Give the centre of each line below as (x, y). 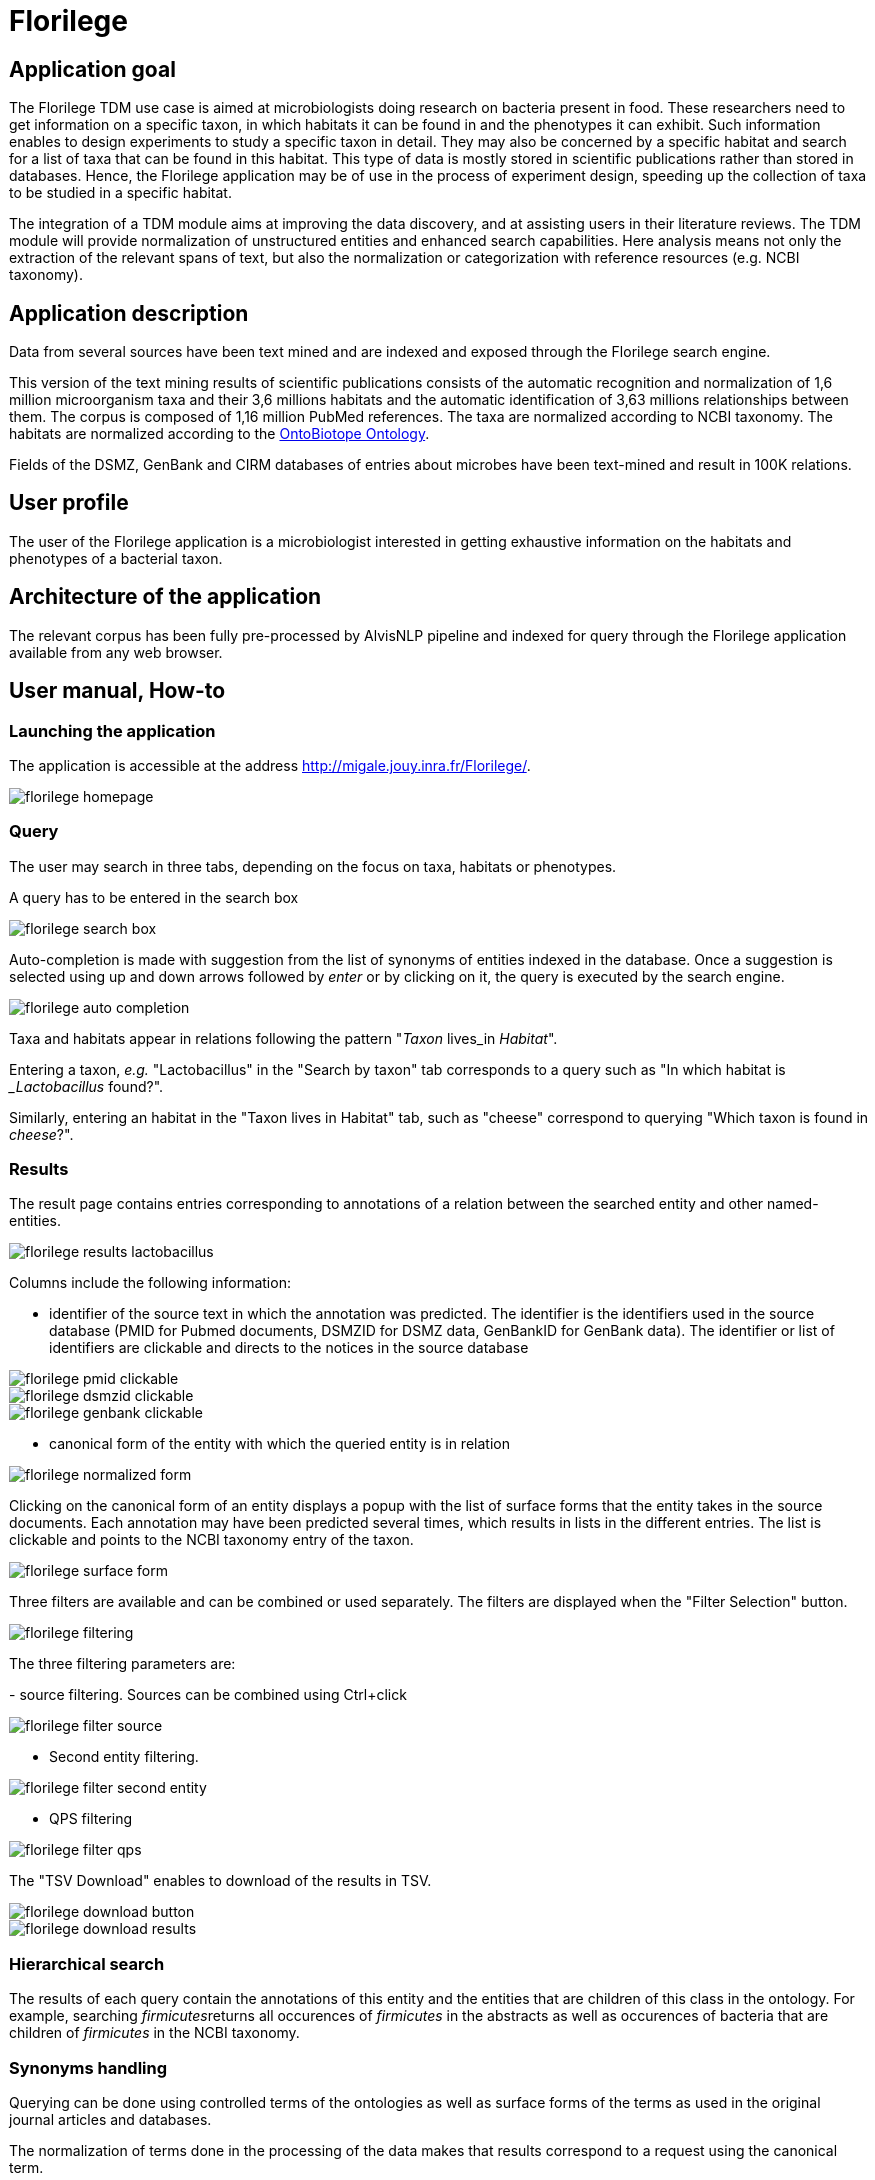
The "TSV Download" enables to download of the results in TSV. (220, 1881)
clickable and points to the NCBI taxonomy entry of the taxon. (211, 1540)
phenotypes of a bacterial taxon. (116, 558)
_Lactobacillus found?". (86, 1086)
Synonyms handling (88, 2067)
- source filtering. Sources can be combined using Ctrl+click (208, 1695)
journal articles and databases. (110, 2119)
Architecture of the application (165, 597)
